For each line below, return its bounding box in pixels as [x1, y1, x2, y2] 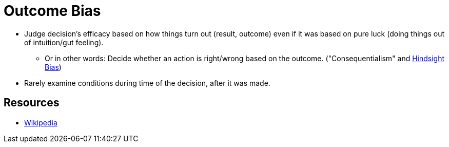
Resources [4, 96, 60, 109]
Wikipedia [24, 118, 57, 127]
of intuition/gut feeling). [24, 38, 104, 47]
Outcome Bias [4, 2, 101, 20]
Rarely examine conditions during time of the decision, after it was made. [24, 78, 270, 87]
